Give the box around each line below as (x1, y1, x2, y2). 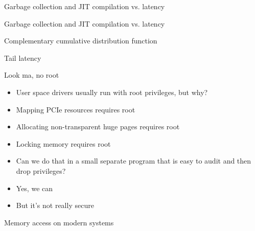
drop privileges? (16, 165, 66, 176)
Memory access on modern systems (4, 217, 114, 227)
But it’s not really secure (16, 200, 94, 211)
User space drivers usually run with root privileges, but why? (16, 86, 208, 97)
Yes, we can (16, 182, 53, 193)
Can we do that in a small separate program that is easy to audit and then (16, 155, 251, 166)
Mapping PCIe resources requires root (16, 104, 135, 114)
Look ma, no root (4, 70, 59, 80)
